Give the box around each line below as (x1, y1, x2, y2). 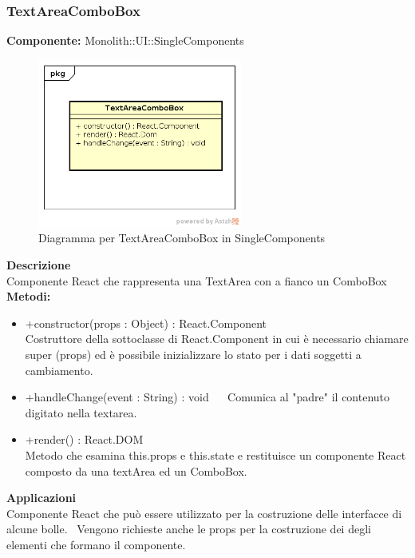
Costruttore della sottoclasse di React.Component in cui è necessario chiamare (25, 330, 409, 347)
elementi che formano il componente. (6, 536, 186, 552)
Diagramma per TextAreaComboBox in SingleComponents (38, 229, 326, 246)
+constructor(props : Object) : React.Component (25, 314, 267, 331)
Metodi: (6, 288, 51, 305)
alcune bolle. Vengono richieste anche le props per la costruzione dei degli (6, 520, 371, 537)
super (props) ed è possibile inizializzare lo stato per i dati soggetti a (25, 345, 362, 362)
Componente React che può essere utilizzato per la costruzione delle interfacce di (6, 504, 402, 521)
